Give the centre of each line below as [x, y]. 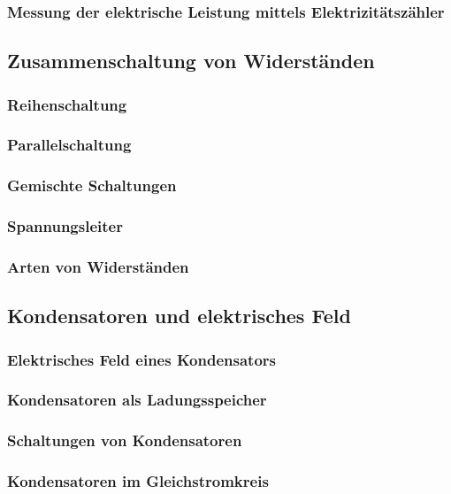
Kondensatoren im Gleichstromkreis [138, 481]
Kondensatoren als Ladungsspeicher [137, 400]
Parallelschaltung [69, 145]
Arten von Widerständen [98, 266]
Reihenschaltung [67, 104]
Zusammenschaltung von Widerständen [191, 61]
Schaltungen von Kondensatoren [125, 440]
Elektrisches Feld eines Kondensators [141, 359]
